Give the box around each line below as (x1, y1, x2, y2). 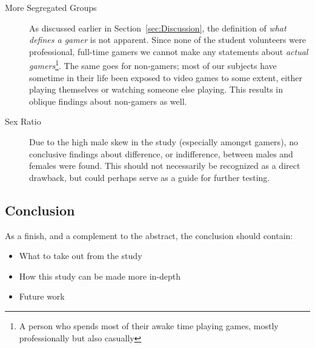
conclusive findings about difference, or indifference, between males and (29, 147, 293, 160)
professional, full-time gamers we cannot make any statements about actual (29, 45, 308, 57)
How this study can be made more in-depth (19, 269, 181, 282)
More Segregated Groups (5, 1, 97, 13)
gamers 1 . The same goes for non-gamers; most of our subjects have (29, 57, 277, 72)
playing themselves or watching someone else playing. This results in (29, 83, 283, 96)
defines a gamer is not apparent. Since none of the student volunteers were (29, 33, 306, 46)
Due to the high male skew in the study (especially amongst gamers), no (29, 136, 298, 148)
